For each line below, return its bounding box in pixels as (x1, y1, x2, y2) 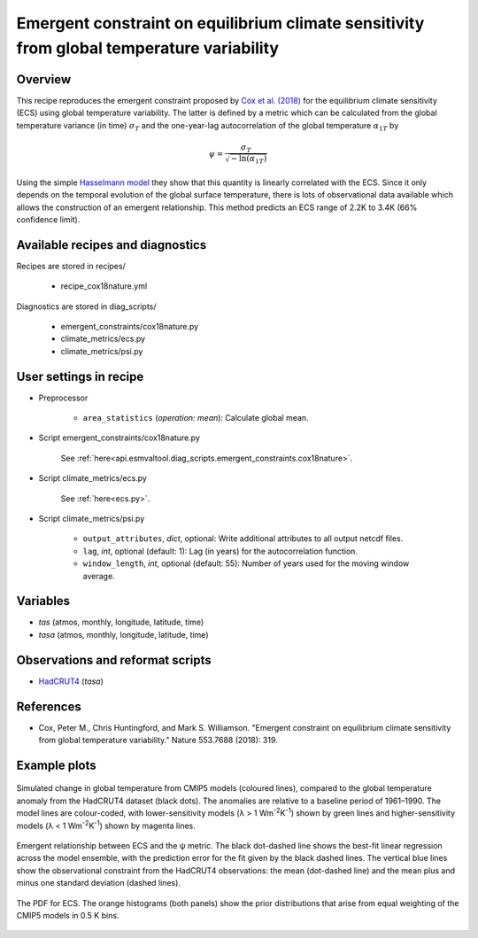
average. (82, 570, 115, 581)
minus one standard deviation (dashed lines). (16, 878, 181, 888)
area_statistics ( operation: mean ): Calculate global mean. (82, 413, 309, 423)
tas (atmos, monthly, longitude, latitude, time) (38, 616, 204, 628)
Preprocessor (38, 392, 89, 403)
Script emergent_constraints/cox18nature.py (38, 432, 201, 443)
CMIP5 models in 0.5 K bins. (16, 910, 119, 920)
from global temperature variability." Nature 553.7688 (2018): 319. (38, 735, 278, 746)
